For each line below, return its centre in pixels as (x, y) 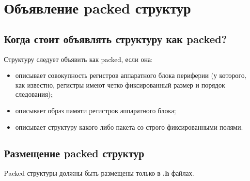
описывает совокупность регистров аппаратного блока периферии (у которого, (131, 75)
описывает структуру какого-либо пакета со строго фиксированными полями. (129, 127)
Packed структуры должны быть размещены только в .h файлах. (99, 173)
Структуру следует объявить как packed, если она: (78, 59)
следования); (34, 94)
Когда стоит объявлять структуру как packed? (116, 38)
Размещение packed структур (74, 153)
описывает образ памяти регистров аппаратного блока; (96, 110)
